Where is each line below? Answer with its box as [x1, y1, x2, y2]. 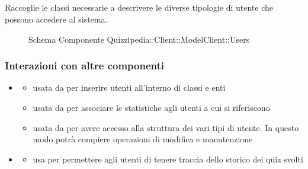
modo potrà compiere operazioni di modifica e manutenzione [33, 133, 253, 145]
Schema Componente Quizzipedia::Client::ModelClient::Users [28, 33, 250, 45]
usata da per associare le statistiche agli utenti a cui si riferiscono [33, 101, 270, 113]
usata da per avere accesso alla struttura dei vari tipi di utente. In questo [33, 121, 299, 133]
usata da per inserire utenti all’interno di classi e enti [33, 81, 226, 94]
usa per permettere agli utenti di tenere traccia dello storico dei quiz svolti [33, 152, 303, 165]
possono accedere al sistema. [5, 12, 108, 25]
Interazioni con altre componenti [5, 58, 164, 73]
